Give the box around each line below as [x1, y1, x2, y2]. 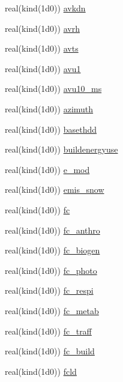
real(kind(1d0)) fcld [5, 365, 77, 377]
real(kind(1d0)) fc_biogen [5, 244, 100, 256]
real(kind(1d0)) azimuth [5, 102, 94, 115]
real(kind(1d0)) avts [5, 42, 79, 55]
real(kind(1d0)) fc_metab [5, 304, 99, 317]
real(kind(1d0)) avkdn [5, 2, 86, 14]
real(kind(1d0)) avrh [5, 22, 80, 34]
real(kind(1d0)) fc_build [5, 345, 95, 357]
